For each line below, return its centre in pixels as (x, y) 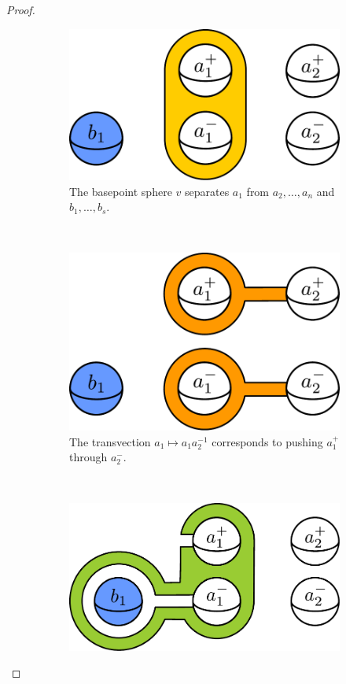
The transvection (110, 441)
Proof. (21, 9)
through (88, 457)
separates (207, 191)
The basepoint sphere (121, 191)
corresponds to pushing (267, 441)
